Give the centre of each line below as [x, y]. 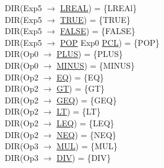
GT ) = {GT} [81, 88]
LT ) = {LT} [79, 111]
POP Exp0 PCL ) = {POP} [110, 42]
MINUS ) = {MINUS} [96, 65]
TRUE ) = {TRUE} [96, 19]
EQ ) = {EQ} [80, 77]
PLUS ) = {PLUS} [90, 54]
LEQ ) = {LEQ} [86, 122]
